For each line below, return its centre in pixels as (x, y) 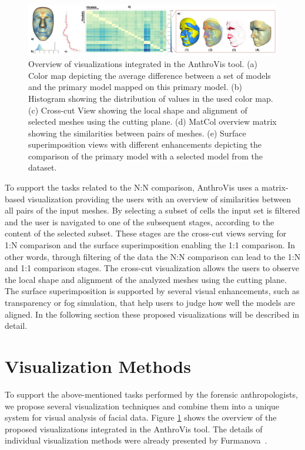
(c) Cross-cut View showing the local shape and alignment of (138, 110)
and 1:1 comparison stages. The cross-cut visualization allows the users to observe (152, 268)
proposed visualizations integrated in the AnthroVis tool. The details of (134, 429)
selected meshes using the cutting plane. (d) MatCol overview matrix (152, 121)
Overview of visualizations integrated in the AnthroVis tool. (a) (143, 64)
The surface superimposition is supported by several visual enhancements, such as (152, 291)
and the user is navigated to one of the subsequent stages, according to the (140, 221)
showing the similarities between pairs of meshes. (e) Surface (137, 133)
